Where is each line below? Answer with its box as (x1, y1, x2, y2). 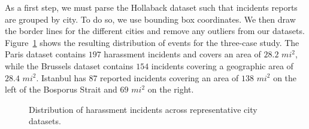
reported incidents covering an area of (100, 71, 239, 84)
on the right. (147, 83, 194, 96)
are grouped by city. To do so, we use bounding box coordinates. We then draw (5, 13, 296, 25)
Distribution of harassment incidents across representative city (29, 103, 257, 115)
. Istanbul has (36, 71, 86, 84)
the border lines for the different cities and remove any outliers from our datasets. (5, 24, 305, 37)
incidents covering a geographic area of (151, 59, 293, 72)
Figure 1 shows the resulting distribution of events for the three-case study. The (5, 36, 299, 48)
